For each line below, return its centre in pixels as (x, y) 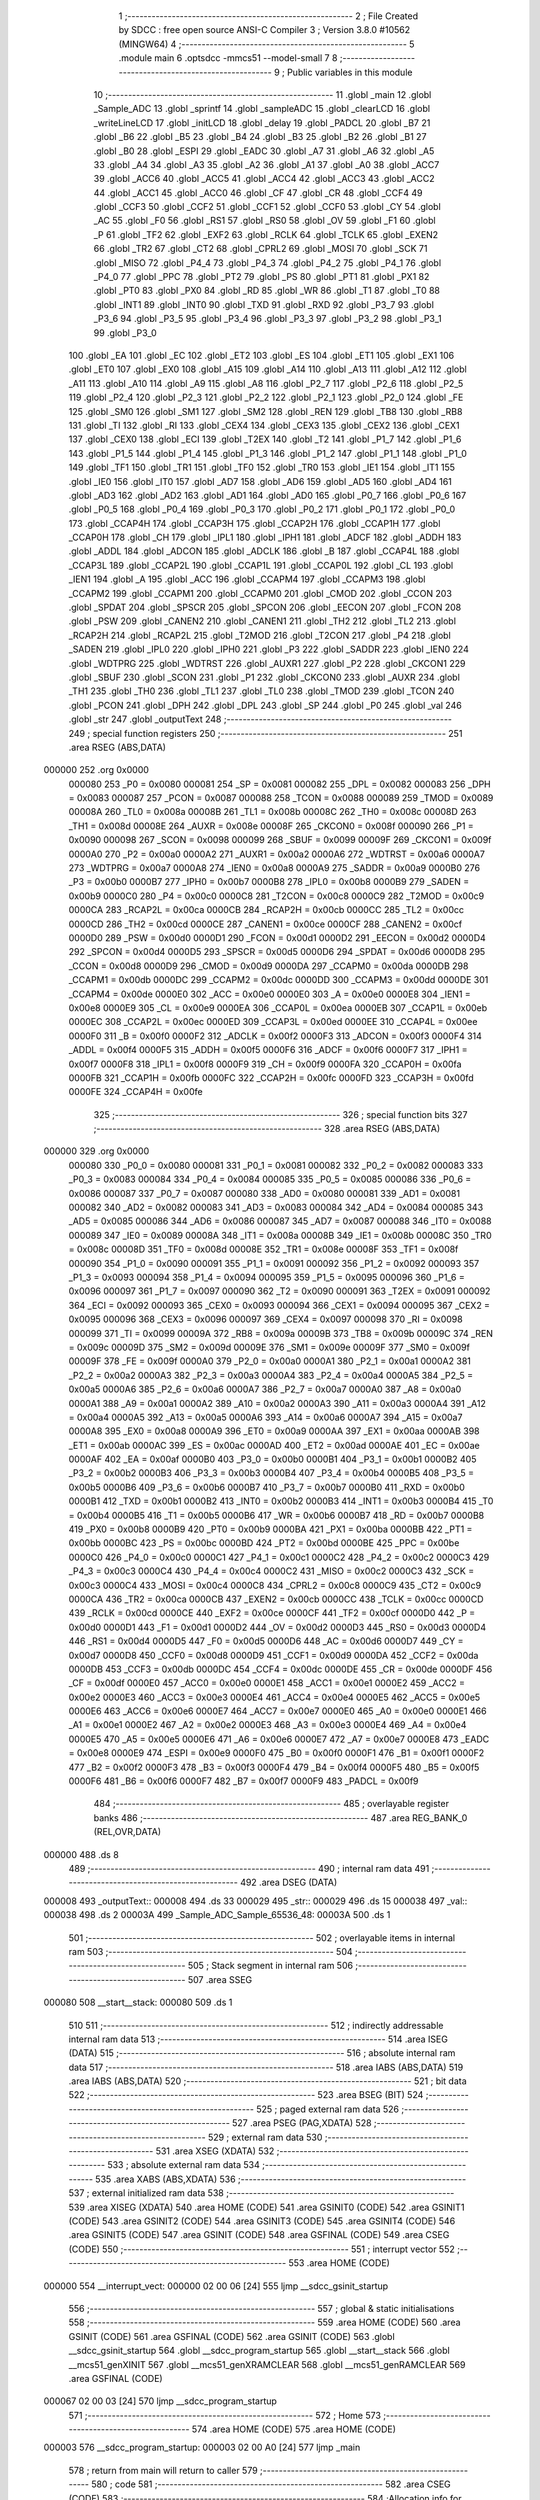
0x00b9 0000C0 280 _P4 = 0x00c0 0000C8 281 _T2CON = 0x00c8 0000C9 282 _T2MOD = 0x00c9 (276, 896)
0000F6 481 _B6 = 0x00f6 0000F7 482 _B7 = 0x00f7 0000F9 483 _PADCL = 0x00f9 (243, 1781)
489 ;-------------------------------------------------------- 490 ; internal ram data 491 (249, 1868)
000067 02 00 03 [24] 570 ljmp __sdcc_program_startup (160, 2401)
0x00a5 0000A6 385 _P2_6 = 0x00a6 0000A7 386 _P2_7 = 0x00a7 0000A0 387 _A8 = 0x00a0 (265, 1389)
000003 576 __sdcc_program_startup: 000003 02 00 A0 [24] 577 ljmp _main (202, 2447)
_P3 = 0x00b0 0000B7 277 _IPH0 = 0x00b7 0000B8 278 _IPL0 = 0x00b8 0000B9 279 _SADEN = (269, 882)
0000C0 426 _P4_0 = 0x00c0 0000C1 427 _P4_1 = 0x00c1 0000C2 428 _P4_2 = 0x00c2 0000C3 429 (279, 1557)
